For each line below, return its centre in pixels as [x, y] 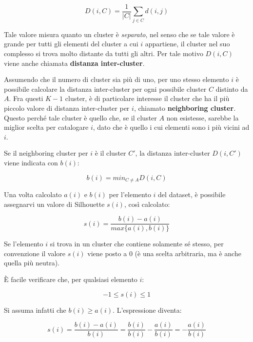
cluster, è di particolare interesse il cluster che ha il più [147, 98]
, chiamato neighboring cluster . [185, 108]
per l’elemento [130, 194]
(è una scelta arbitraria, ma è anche [188, 253]
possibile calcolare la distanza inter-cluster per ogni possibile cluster [105, 89]
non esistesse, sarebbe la [203, 117]
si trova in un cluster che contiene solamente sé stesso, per [137, 244]
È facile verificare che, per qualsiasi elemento [71, 279]
